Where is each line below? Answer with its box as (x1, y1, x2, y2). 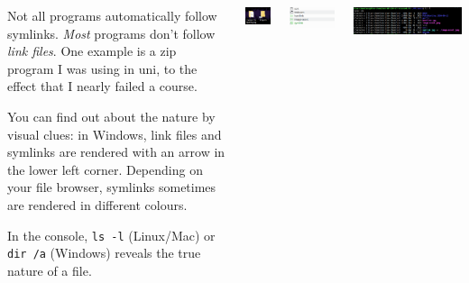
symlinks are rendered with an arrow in (7, 142, 225, 161)
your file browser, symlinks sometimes (7, 178, 216, 196)
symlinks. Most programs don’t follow (7, 23, 216, 42)
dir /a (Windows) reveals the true (7, 243, 201, 262)
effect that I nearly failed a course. (7, 77, 198, 96)
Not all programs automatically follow (7, 6, 217, 24)
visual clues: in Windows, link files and (7, 124, 222, 143)
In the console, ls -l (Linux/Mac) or (7, 225, 216, 244)
